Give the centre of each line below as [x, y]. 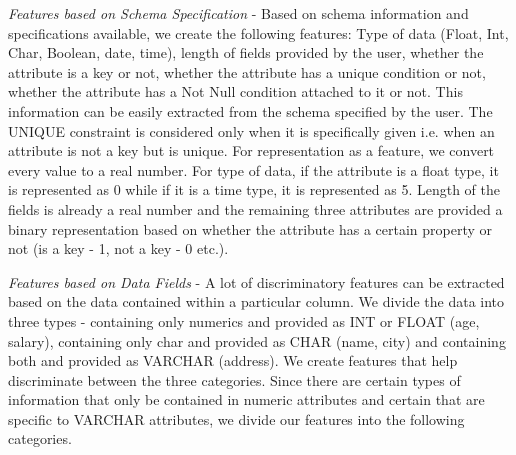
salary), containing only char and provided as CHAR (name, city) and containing [257, 340]
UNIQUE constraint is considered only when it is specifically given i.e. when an [251, 130]
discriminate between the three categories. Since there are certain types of [234, 379]
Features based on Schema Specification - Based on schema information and [238, 13]
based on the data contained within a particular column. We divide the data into [256, 301]
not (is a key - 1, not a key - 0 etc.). [118, 248]
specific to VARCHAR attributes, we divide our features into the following [236, 418]
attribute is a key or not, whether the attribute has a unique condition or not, [247, 71]
